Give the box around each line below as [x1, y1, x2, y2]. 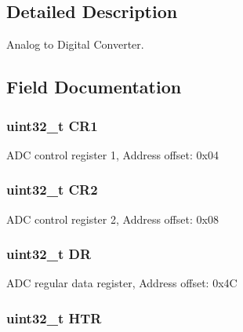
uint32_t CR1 [6, 115, 98, 135]
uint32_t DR [6, 244, 92, 264]
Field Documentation [6, 75, 182, 99]
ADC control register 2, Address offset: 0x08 [6, 210, 219, 227]
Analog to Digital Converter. [6, 36, 144, 53]
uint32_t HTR [6, 308, 102, 327]
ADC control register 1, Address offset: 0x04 [6, 146, 219, 162]
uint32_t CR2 [6, 180, 98, 199]
